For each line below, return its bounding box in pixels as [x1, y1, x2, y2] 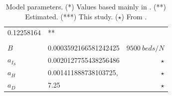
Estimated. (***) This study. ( [25, 11, 118, 21]
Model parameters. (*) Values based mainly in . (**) [5, 1, 166, 11]
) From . [121, 11, 147, 21]
